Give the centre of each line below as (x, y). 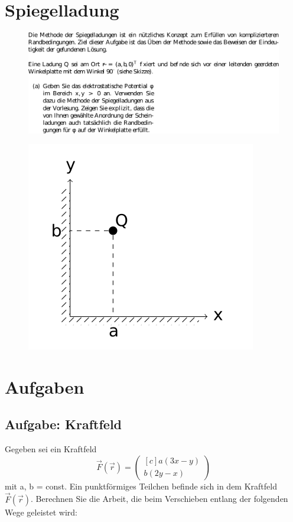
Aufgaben (45, 386)
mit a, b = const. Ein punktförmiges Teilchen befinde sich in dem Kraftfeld (141, 486)
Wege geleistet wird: (41, 512)
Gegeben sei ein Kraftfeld (51, 449)
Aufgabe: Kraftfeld (64, 424)
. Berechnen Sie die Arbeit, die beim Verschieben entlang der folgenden (159, 499)
